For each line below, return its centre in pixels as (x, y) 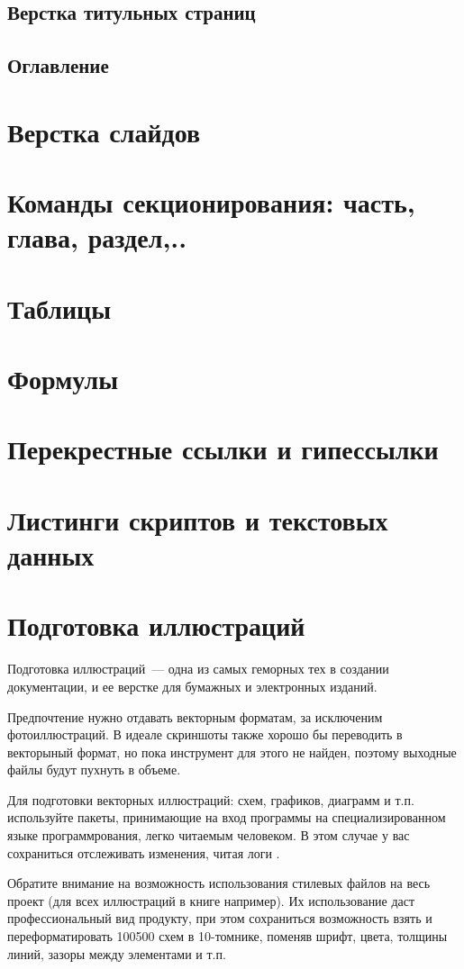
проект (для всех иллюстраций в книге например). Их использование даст (211, 900)
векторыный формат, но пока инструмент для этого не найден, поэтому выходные (232, 752)
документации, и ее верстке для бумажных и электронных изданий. (192, 686)
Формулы (63, 379)
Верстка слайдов (104, 131)
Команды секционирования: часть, (211, 202)
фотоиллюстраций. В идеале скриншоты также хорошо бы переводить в (205, 734)
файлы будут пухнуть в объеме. (94, 770)
